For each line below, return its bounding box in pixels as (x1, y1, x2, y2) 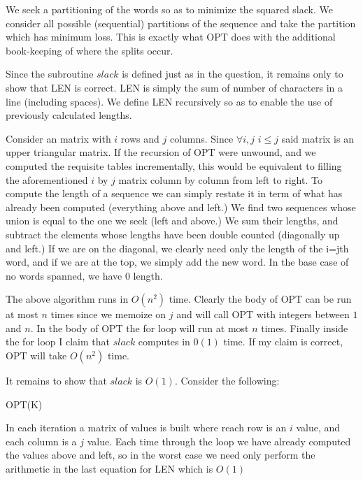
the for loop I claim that (6, 334, 110, 349)
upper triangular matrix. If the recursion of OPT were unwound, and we (6, 145, 316, 159)
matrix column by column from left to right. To (118, 172, 322, 187)
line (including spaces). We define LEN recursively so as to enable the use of (6, 94, 333, 108)
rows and (120, 131, 159, 145)
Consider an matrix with (6, 131, 111, 145)
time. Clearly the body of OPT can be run (169, 292, 352, 306)
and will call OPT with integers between (176, 307, 350, 322)
